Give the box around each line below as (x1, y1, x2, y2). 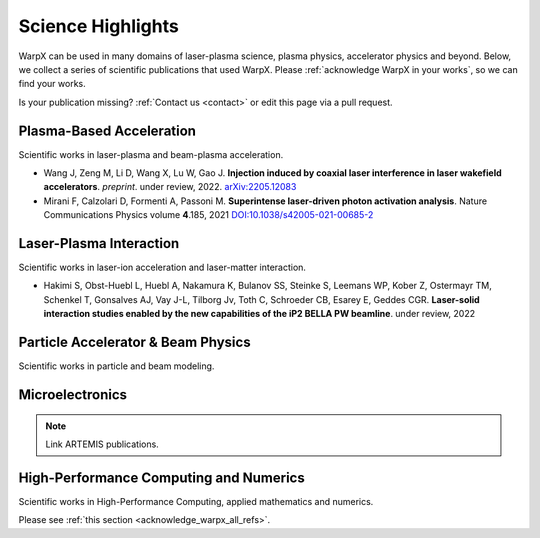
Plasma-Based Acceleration (18, 122, 197, 139)
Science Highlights (18, 15, 179, 37)
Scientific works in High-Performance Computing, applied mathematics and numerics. (18, 495, 374, 507)
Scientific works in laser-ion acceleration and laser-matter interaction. (18, 261, 307, 274)
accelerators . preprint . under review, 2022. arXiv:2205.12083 (43, 181, 297, 193)
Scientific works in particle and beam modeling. (18, 360, 215, 372)
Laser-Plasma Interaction (18, 235, 180, 252)
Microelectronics (18, 386, 128, 403)
